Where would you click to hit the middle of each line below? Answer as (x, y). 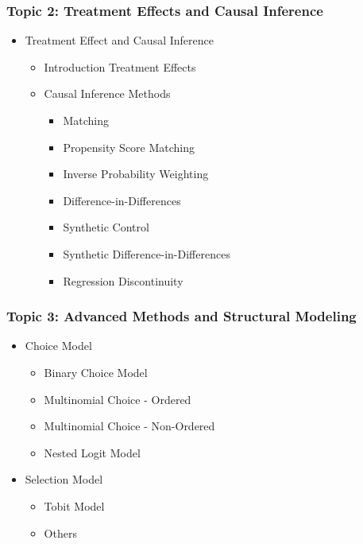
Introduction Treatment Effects (120, 66)
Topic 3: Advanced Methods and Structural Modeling (181, 316)
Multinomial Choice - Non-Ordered (129, 426)
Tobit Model (74, 505)
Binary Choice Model (96, 372)
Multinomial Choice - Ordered (118, 399)
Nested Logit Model (92, 452)
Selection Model (64, 479)
